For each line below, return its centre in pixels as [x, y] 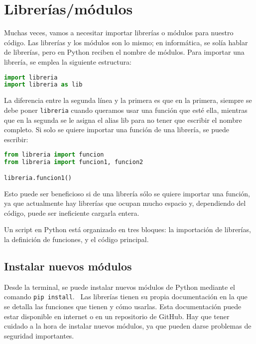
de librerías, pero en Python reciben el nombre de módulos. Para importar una [124, 52]
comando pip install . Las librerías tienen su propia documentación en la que [126, 297]
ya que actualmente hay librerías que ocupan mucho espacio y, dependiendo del [125, 203]
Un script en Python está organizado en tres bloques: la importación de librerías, [128, 229]
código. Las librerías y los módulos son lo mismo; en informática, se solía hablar [126, 42]
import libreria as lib [43, 85]
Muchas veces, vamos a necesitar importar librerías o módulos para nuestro [119, 33]
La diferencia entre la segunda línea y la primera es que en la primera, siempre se [128, 100]
